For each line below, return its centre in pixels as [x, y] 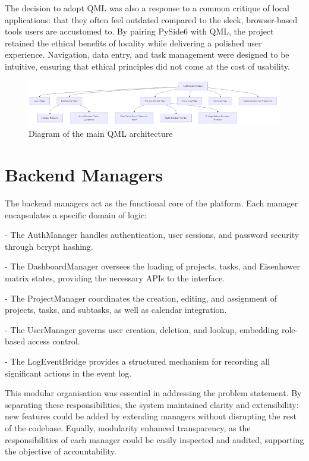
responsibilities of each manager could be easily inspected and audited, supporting [154, 439]
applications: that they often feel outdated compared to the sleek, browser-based [151, 19]
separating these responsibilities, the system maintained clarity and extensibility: [152, 404]
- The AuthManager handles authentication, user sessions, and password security [152, 235]
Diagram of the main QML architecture [101, 134]
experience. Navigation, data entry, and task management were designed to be [147, 54]
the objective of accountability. [61, 451]
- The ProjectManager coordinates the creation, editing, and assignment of [141, 298]
